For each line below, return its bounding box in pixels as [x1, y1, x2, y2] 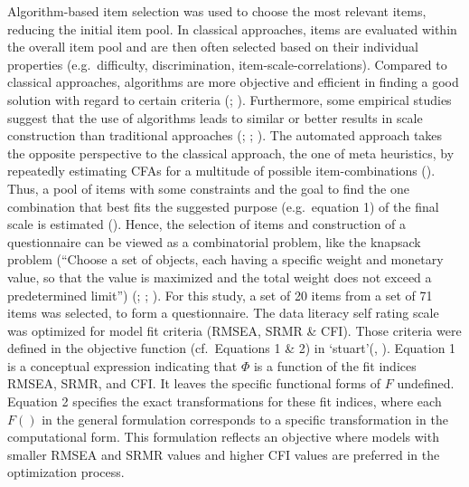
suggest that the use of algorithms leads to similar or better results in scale [7, 108, 423, 127]
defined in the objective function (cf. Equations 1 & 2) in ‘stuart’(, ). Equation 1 [7, 339, 456, 358]
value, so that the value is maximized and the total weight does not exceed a [7, 267, 432, 286]
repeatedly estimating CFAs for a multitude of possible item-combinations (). [7, 161, 436, 180]
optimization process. [7, 463, 125, 482]
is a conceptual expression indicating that [7, 356, 238, 375]
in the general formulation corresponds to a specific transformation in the [42, 409, 448, 428]
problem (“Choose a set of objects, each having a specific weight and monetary [7, 250, 444, 269]
